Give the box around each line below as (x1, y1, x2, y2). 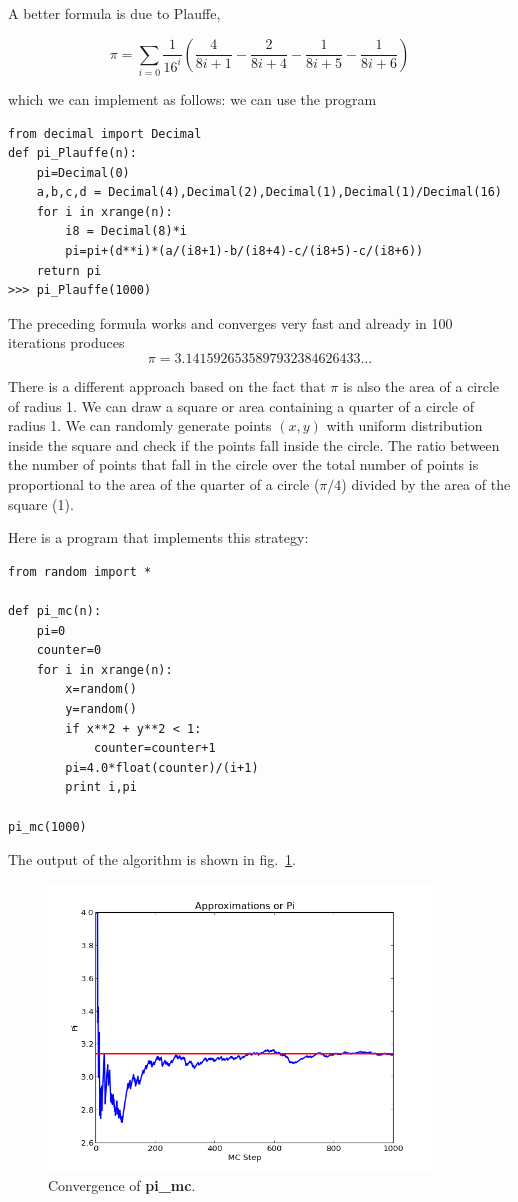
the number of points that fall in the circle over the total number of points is (8, 454, 479, 475)
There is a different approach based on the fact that (8, 376, 326, 397)
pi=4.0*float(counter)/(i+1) (65, 760, 259, 775)
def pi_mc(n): (8, 603, 102, 618)
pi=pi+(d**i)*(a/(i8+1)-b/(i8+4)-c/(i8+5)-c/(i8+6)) (65, 244, 424, 259)
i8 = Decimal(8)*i (65, 224, 187, 239)
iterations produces (8, 332, 125, 353)
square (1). (8, 493, 74, 514)
